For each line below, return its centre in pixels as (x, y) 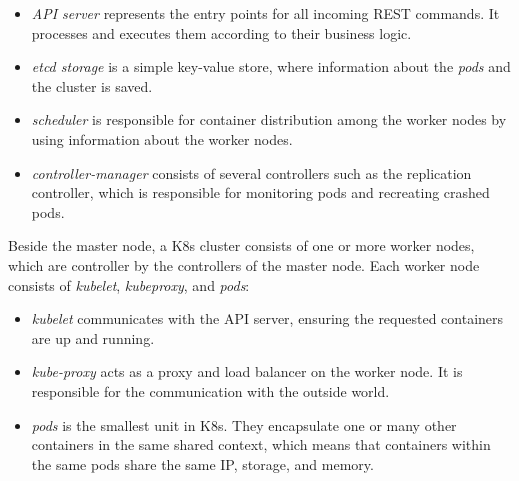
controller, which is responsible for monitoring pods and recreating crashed (260, 192)
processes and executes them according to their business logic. (221, 32)
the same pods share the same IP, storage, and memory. (202, 463)
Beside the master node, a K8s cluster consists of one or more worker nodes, (241, 245)
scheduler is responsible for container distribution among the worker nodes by (269, 119)
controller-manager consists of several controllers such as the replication (251, 172)
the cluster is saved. (92, 85)
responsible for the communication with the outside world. (210, 390)
